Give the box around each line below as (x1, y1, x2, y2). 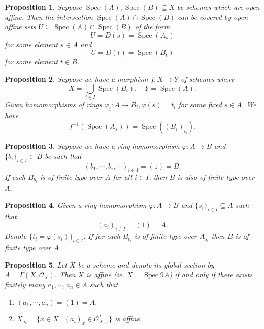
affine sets (5, 21, 36, 32)
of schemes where (180, 73, 235, 84)
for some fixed (178, 98, 222, 109)
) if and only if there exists (169, 269, 253, 280)
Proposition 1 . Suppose (5, 2, 82, 12)
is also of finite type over (177, 172, 254, 182)
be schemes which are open (177, 2, 260, 12)
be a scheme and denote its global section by (78, 259, 214, 270)
